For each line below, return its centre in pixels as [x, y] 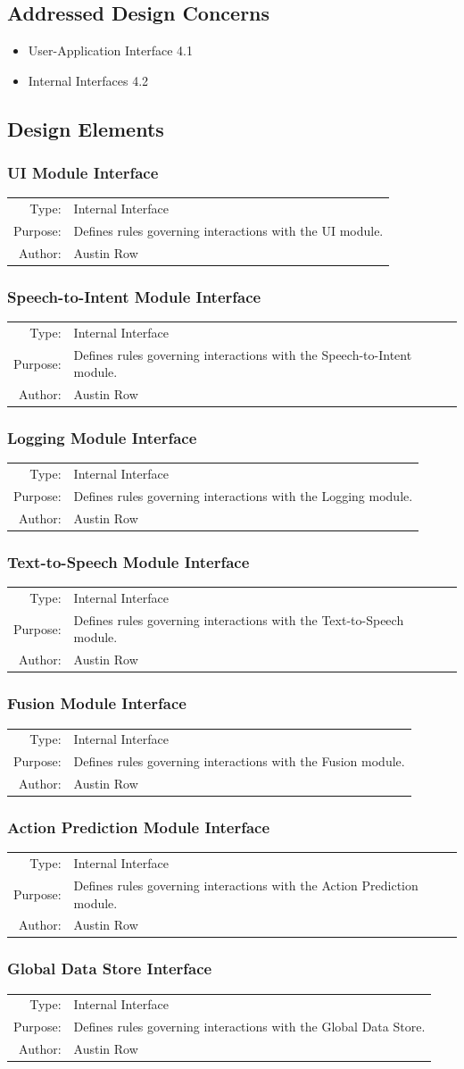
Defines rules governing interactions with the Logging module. [243, 496]
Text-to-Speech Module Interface [128, 561]
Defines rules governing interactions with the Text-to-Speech [239, 619]
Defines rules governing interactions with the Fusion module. [239, 761]
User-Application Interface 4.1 [110, 50]
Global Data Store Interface [110, 969]
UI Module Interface [83, 173]
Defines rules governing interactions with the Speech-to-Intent [243, 354]
